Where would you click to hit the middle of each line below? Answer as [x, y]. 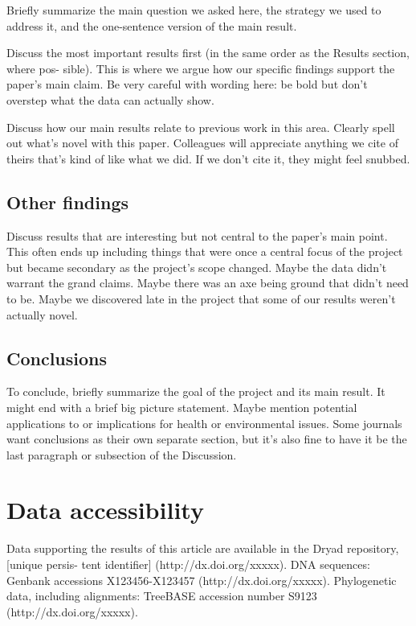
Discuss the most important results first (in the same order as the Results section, [208, 53]
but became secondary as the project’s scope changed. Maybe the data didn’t [197, 267]
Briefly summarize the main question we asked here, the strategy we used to [194, 10]
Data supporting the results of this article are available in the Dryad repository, [203, 548]
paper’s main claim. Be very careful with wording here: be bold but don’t [187, 84]
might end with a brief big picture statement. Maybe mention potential [182, 407]
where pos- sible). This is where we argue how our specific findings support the [201, 68]
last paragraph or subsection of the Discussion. [122, 454]
